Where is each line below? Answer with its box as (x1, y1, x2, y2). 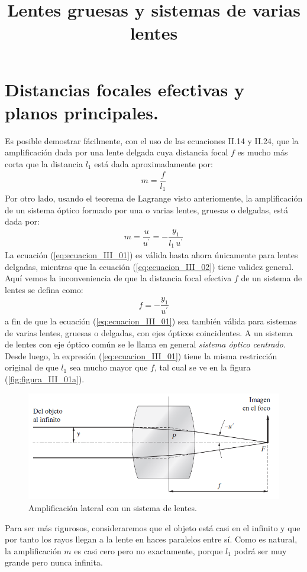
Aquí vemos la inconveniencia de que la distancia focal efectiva (5, 272, 232, 284)
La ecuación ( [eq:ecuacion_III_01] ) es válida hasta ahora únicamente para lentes (5, 248, 298, 261)
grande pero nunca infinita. (5, 556, 103, 568)
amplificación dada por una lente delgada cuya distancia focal (5, 146, 228, 158)
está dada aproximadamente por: (94, 157, 213, 170)
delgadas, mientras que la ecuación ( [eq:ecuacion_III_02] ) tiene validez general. (5, 260, 294, 272)
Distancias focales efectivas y (5, 77, 245, 101)
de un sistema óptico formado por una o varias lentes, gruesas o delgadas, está (5, 203, 289, 216)
